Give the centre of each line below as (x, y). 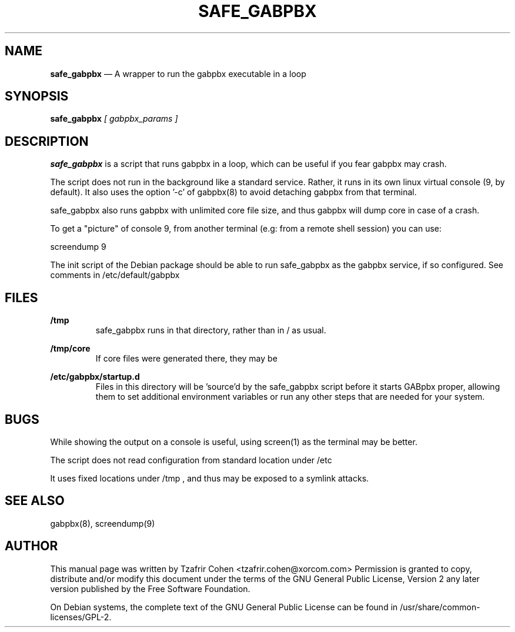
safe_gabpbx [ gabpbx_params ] (114, 119)
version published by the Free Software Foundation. (150, 588)
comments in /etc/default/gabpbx (115, 275)
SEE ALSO (35, 501)
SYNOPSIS (37, 96)
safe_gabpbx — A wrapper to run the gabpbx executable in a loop (178, 73)
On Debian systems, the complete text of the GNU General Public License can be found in (224, 607)
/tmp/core (70, 349)
